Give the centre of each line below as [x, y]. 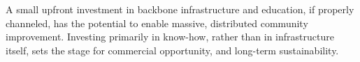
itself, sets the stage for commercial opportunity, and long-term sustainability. [172, 50]
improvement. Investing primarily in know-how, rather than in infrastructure [170, 37]
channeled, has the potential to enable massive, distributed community [157, 23]
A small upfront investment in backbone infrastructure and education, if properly [180, 9]
